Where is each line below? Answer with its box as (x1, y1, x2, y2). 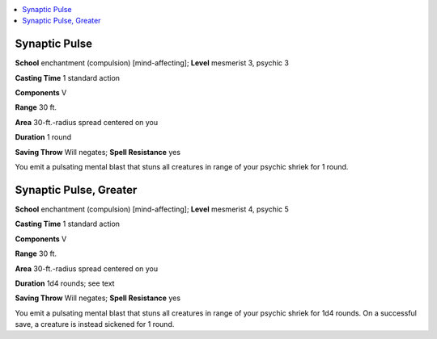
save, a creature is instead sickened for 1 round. (15, 320, 175, 329)
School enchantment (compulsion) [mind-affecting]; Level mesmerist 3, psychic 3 (15, 58, 289, 68)
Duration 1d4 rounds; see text (15, 278, 115, 288)
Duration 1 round (15, 132, 72, 142)
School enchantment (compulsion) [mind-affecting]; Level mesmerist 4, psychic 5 (15, 204, 289, 214)
